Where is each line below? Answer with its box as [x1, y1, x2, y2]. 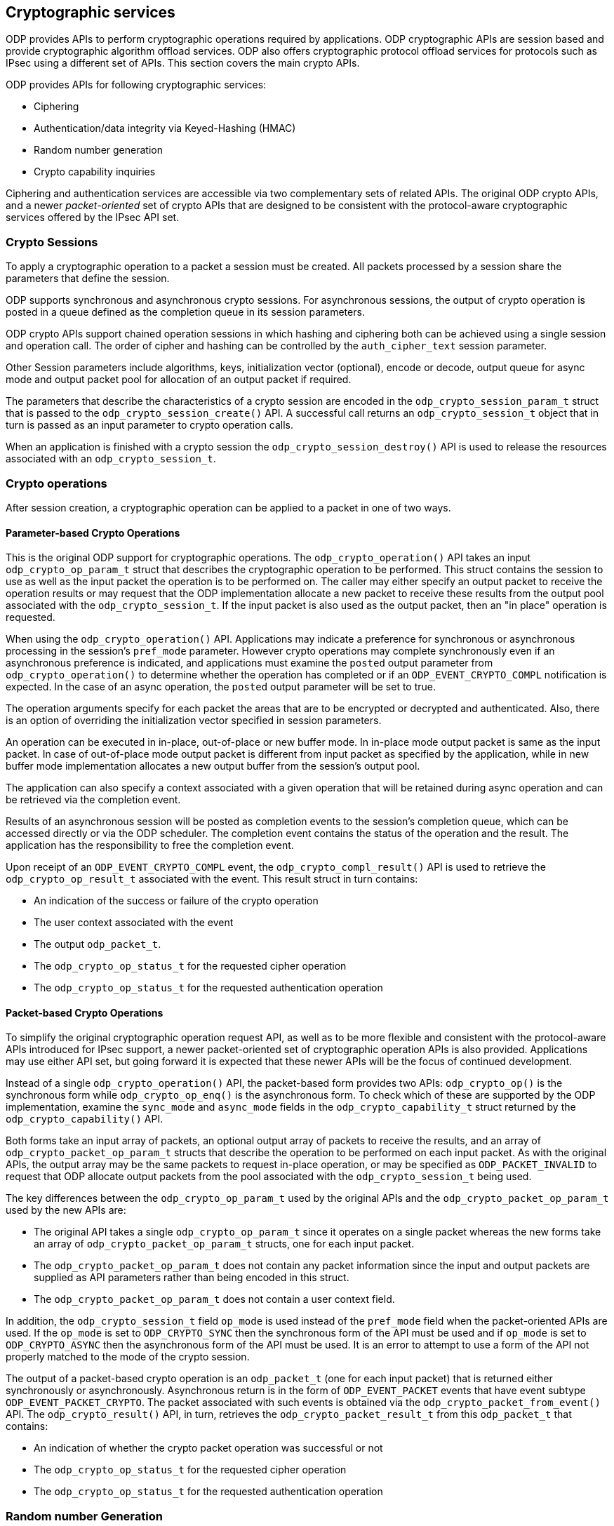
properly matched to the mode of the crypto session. [6, 1351, 250, 1363]
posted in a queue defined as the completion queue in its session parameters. [6, 306, 365, 319]
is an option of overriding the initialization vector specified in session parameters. [6, 714, 382, 727]
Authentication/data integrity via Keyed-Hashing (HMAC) [34, 122, 296, 135]
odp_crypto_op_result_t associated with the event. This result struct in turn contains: [6, 873, 418, 885]
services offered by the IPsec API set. [6, 211, 180, 224]
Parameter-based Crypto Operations [6, 526, 180, 539]
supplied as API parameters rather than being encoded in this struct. [34, 1271, 349, 1284]
